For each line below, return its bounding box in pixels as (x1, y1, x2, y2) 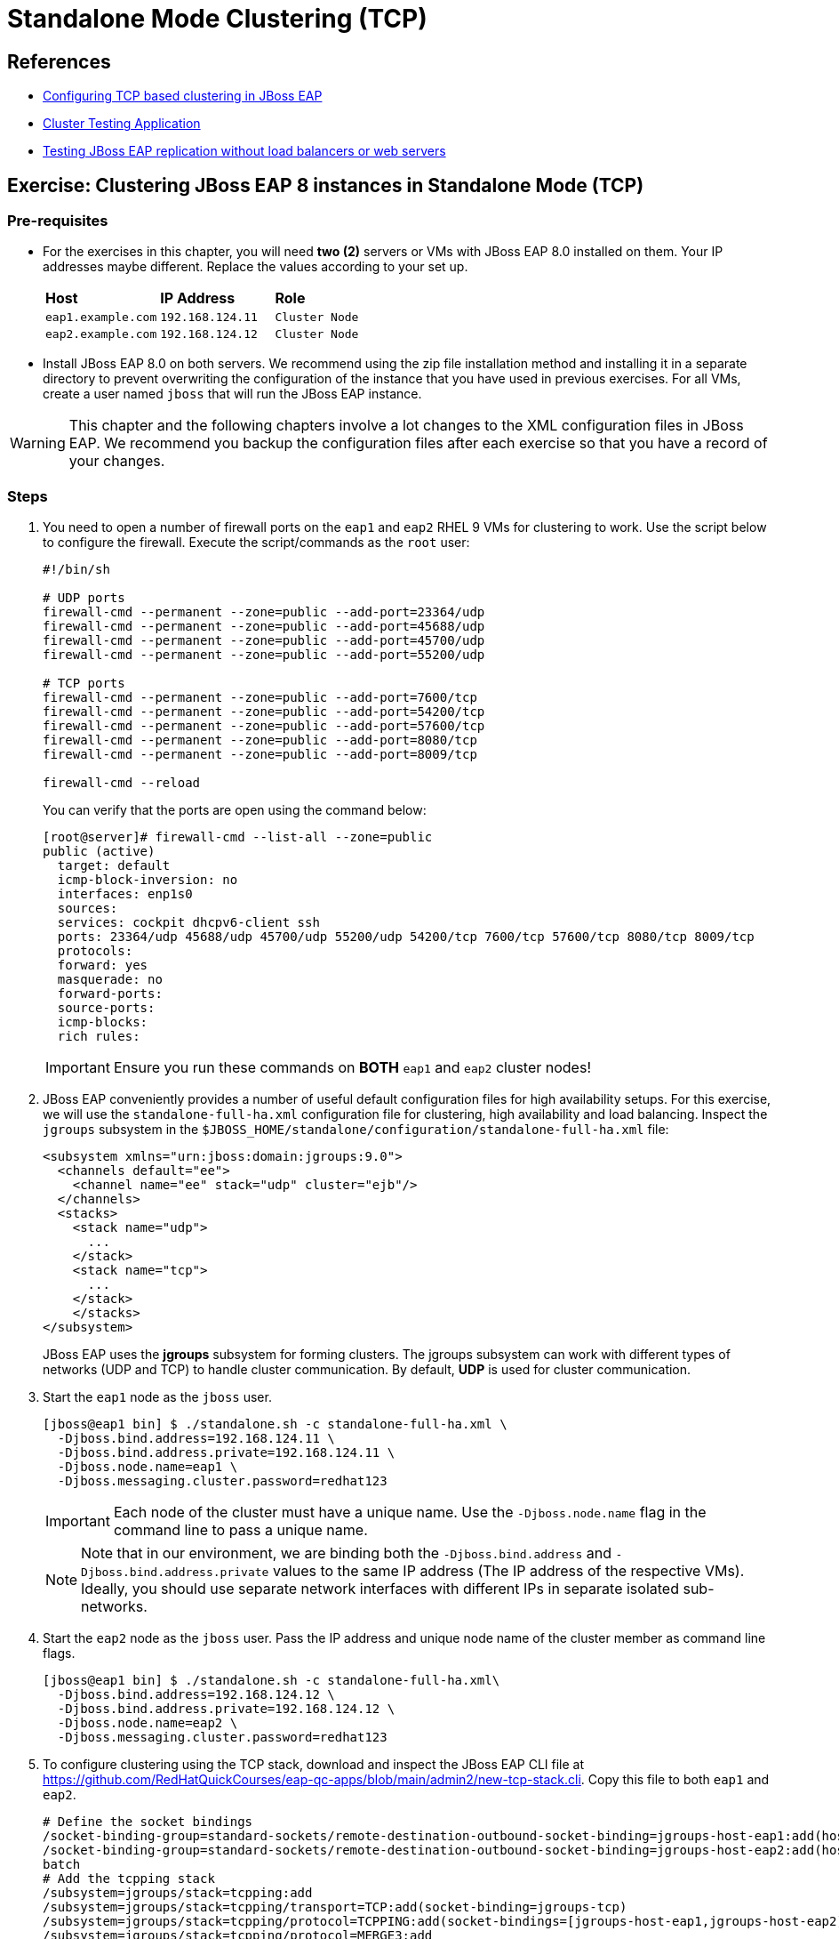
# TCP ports (43, 676, 125, 691)
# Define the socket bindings (43, 1814, 253, 1830)
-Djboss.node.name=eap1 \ (57, 1460, 238, 1475)
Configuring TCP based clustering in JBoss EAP (43, 88, 323, 104)
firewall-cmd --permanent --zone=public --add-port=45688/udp (43, 619, 485, 634)
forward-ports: (57, 986, 163, 1002)
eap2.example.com (45, 327, 157, 342)
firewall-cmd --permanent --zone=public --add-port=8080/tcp (43, 733, 477, 748)
